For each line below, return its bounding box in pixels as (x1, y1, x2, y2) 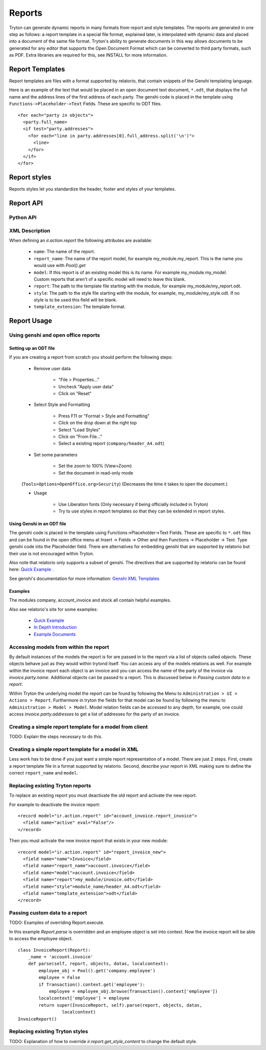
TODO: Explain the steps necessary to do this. (9, 734, 103, 740)
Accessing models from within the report (9, 644, 109, 650)
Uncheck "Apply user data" (58, 383, 114, 389)
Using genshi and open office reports (9, 332, 100, 339)
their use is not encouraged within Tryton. (9, 550, 95, 556)
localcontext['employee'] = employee (38, 995, 130, 1001)
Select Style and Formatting (33, 402, 91, 407)
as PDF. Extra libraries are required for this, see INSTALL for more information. (9, 52, 168, 58)
